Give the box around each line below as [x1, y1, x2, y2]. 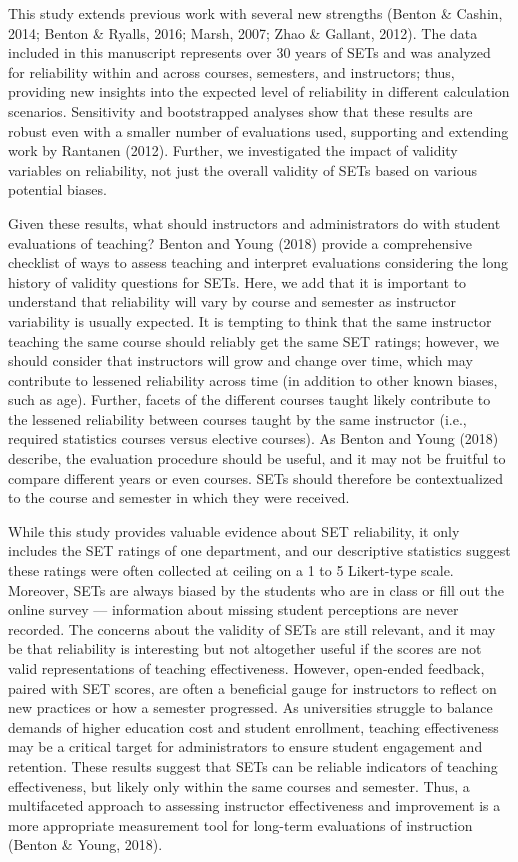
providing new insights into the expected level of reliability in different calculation [8, 81, 510, 102]
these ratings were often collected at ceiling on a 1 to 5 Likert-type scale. [8, 560, 454, 581]
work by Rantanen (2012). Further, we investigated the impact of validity [8, 140, 458, 161]
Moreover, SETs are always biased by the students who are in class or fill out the [8, 579, 504, 600]
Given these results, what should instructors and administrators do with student [8, 212, 501, 233]
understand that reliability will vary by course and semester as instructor [8, 291, 456, 312]
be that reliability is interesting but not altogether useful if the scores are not [8, 638, 482, 659]
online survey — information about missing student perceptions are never [8, 599, 459, 620]
